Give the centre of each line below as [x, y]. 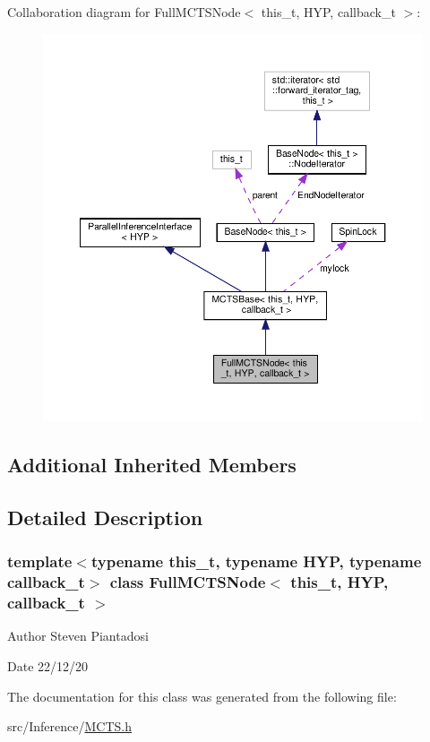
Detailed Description [105, 517]
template [40, 561]
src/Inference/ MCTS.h [69, 726]
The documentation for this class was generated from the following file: [202, 696]
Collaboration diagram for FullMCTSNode [124, 12]
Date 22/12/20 [48, 665]
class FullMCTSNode [188, 582]
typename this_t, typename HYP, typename [256, 561]
